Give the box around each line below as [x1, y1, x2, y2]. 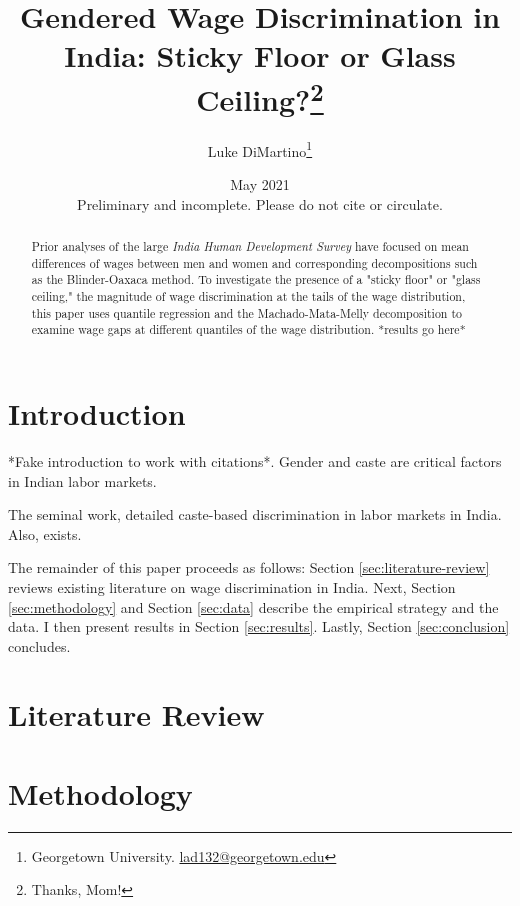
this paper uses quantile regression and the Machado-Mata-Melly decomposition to [31, 304, 463, 321]
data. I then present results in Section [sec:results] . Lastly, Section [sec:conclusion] [8, 616, 510, 637]
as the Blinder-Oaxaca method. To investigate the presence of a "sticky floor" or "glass [31, 271, 481, 288]
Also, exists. [8, 523, 82, 544]
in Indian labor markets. [8, 470, 157, 491]
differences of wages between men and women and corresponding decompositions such [31, 254, 478, 271]
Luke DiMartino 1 [207, 137, 313, 161]
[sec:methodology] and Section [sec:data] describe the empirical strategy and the [8, 596, 499, 617]
